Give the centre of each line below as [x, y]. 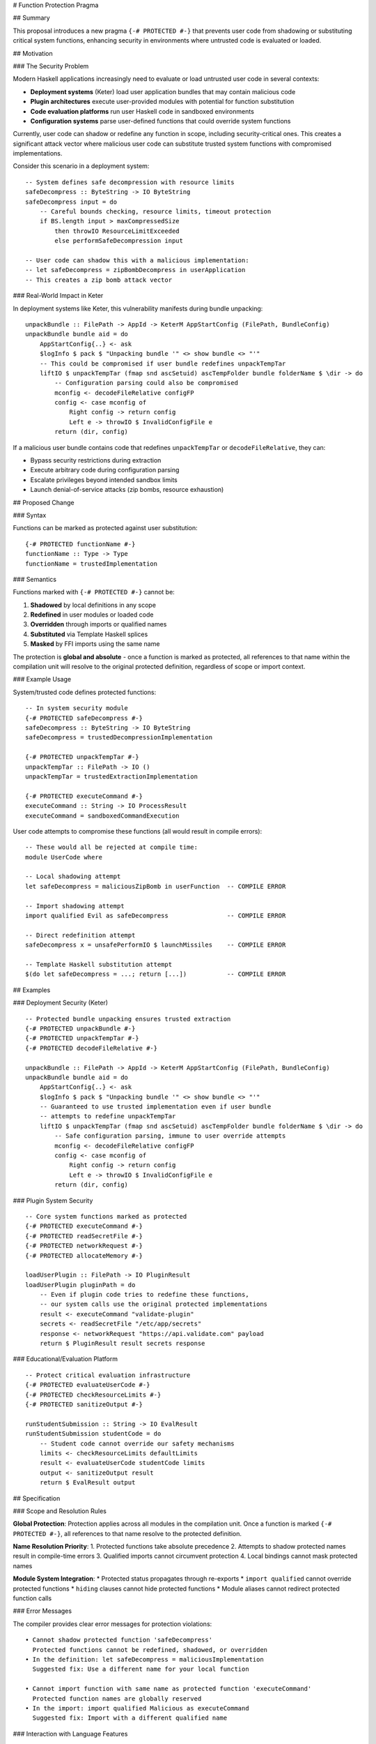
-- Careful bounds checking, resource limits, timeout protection [155, 212]
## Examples [32, 990]
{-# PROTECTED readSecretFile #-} [84, 1236]
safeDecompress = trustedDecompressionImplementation [119, 737]
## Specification [37, 1498]
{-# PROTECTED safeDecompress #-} [84, 718]
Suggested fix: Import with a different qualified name [130, 1718]
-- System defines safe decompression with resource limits [130, 182]
